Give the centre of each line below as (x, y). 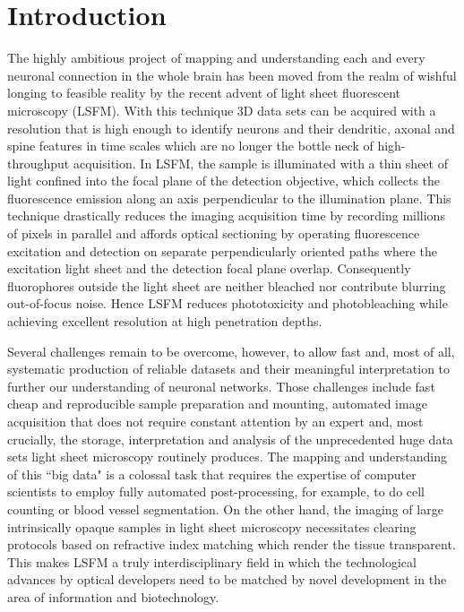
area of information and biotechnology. (113, 596)
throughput (39, 163)
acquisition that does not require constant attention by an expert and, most (215, 421)
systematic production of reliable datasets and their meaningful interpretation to (229, 369)
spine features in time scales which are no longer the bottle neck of (190, 146)
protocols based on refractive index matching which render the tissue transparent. (232, 544)
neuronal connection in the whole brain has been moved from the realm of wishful (232, 75)
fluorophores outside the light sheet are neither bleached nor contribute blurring (227, 285)
